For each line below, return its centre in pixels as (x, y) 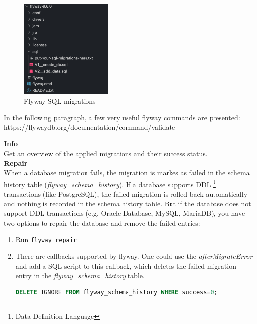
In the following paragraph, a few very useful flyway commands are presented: (122, 117)
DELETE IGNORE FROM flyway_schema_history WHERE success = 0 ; (116, 292)
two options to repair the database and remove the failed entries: (102, 223)
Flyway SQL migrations (60, 101)
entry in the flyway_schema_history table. (80, 275)
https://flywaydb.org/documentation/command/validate (90, 127)
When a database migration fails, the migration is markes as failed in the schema (127, 173)
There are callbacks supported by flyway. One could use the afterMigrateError (134, 256)
